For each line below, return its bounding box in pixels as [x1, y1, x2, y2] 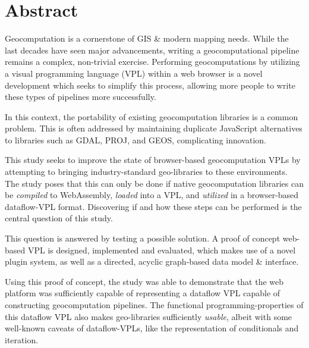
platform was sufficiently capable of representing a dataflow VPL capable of [5, 287, 280, 299]
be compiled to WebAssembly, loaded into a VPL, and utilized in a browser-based [5, 189, 299, 201]
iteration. [5, 333, 39, 346]
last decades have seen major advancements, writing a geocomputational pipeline [5, 43, 299, 56]
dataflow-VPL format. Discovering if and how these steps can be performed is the [5, 200, 302, 212]
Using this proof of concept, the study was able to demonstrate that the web [5, 275, 284, 287]
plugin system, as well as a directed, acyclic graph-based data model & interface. [5, 255, 299, 268]
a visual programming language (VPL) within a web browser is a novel [5, 67, 263, 79]
